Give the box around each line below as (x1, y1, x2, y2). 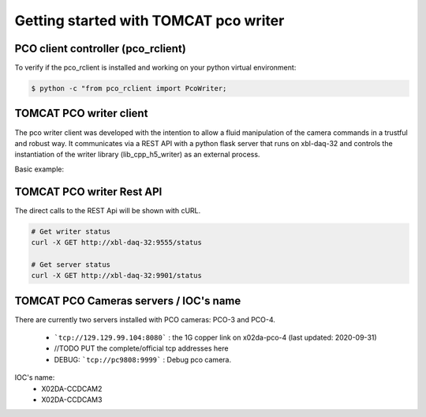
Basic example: (14, 164, 65, 174)
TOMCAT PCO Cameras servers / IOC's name (14, 294, 241, 307)
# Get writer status (31, 227, 110, 236)
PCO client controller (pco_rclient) (14, 42, 187, 55)
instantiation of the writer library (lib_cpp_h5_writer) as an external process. (14, 150, 260, 160)
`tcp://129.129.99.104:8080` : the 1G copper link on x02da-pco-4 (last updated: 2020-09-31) (54, 332, 378, 343)
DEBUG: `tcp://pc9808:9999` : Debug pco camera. (54, 355, 232, 364)
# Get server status (31, 260, 110, 269)
